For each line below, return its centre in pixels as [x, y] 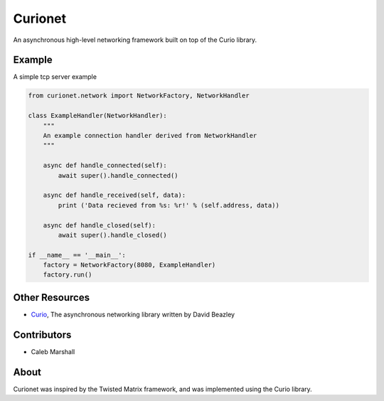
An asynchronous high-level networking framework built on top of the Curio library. [135, 40]
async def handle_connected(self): [105, 166]
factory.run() [68, 275]
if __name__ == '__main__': [77, 255]
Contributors [42, 335]
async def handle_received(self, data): [114, 195]
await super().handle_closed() [112, 235]
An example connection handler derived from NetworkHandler [150, 135]
